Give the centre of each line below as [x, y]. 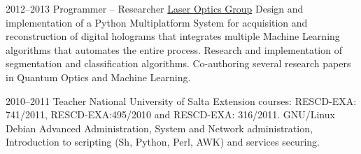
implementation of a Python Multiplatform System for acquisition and [157, 22]
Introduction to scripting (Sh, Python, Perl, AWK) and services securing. [163, 142]
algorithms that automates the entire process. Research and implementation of [174, 49]
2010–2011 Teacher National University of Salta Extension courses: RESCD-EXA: [181, 100]
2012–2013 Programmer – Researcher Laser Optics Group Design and [155, 8]
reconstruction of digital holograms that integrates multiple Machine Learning [173, 36]
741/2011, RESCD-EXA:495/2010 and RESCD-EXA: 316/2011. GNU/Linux [170, 114]
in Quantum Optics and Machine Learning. [98, 77]
